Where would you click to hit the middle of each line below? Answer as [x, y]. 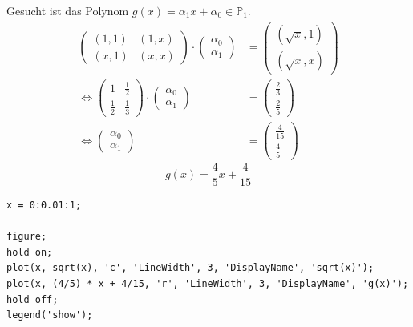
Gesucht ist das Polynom [68, 10]
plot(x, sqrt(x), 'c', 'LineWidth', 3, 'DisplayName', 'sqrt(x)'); [190, 268]
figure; [27, 237]
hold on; [30, 252]
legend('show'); [50, 315]
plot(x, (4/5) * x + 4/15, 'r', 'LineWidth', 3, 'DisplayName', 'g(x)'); [208, 283]
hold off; [32, 299]
